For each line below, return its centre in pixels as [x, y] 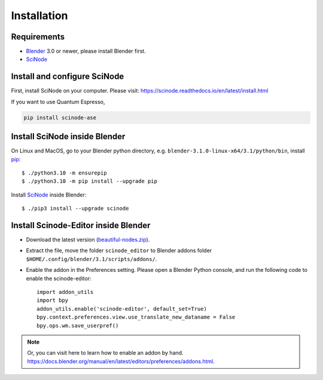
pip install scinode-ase [60, 117]
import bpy [53, 301]
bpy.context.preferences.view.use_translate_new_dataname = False [136, 317]
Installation [39, 16]
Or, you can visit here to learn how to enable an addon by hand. [105, 353]
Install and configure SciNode [68, 77]
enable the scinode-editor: [59, 278]
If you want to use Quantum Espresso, [58, 102]
